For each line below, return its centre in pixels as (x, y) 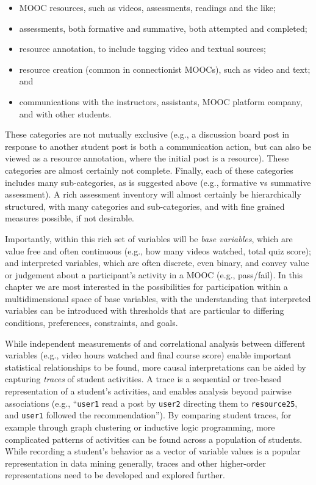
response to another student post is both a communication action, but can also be (158, 146)
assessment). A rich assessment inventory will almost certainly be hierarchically (153, 194)
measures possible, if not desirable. (70, 218)
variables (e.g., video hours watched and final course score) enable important (148, 355)
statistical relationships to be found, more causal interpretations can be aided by (156, 367)
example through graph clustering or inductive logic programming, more (140, 427)
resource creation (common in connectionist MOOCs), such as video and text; (165, 69)
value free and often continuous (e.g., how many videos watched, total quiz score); (158, 250)
